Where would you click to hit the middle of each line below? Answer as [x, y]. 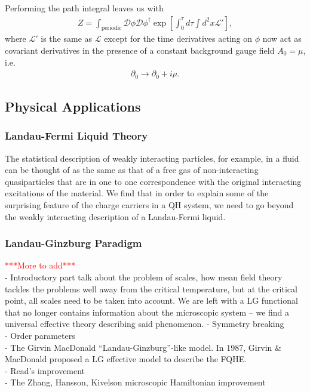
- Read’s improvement [45, 370]
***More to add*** [40, 265]
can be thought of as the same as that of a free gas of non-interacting [132, 170]
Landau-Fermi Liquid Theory [76, 136]
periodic [111, 28]
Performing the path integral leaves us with [84, 8]
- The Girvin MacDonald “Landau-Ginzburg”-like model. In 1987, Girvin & [143, 347]
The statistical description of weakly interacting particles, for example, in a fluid [152, 158]
